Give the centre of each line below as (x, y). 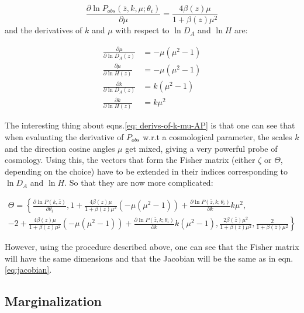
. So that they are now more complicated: (139, 182)
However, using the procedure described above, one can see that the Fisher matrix (152, 247)
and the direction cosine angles (60, 148)
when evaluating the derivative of (64, 137)
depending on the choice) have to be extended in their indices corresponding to (146, 171)
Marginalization (53, 301)
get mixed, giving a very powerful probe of (201, 148)
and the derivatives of (44, 30)
